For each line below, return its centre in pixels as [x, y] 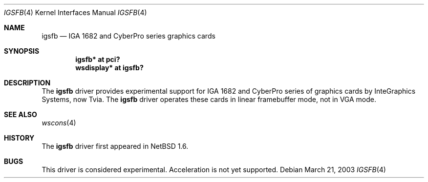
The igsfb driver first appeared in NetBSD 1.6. [115, 146]
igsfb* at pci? [98, 59]
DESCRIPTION [27, 83]
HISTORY [19, 138]
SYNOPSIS [22, 51]
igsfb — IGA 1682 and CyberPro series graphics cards [128, 36]
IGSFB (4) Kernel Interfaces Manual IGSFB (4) [75, 12]
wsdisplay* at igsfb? [109, 68]
